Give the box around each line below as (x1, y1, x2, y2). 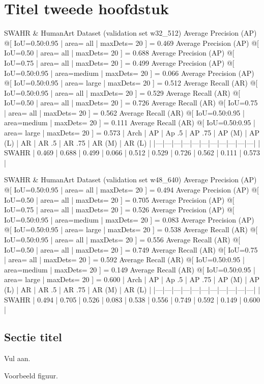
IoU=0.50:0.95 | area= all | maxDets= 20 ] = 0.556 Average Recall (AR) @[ (4, 234, 241, 244)
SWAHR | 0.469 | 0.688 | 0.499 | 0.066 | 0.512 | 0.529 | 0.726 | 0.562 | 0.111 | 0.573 (4, 147, 260, 158)
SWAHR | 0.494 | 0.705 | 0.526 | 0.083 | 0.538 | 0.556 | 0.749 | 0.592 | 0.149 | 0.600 (4, 294, 260, 305)
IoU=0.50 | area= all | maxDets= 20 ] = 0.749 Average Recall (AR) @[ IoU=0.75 (4, 244, 258, 255)
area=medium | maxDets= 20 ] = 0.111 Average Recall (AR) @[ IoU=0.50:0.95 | (4, 117, 255, 128)
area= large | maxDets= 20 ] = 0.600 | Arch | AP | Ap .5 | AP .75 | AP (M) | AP (4, 274, 260, 285)
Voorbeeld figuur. (4, 370, 58, 380)
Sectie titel (4, 329, 62, 345)
